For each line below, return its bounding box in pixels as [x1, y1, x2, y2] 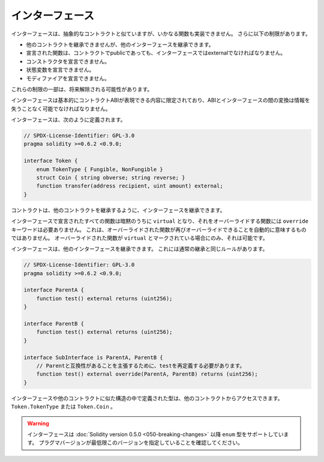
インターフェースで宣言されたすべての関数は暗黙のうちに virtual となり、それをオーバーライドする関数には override [11, 217, 309, 225]
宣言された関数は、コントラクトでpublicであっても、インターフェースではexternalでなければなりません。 [26, 49, 286, 56]
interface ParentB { [23, 320, 84, 327]
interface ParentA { [23, 287, 84, 294]
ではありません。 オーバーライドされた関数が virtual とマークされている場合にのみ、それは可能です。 [11, 234, 268, 242]
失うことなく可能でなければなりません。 [11, 105, 111, 112]
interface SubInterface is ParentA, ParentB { [23, 354, 163, 360]
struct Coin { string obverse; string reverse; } [36, 174, 185, 181]
